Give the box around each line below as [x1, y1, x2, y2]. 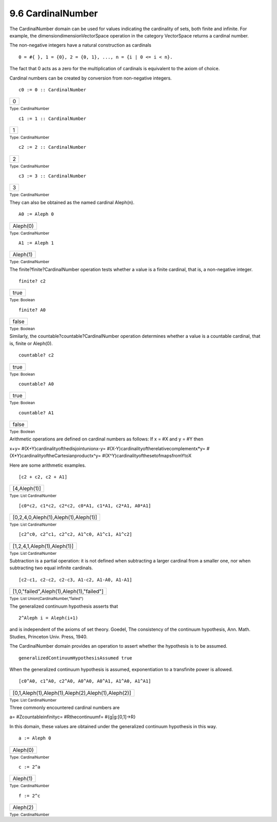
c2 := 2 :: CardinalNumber [18, 144, 87, 150]
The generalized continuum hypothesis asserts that [9, 603, 118, 609]
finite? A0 [18, 307, 46, 313]
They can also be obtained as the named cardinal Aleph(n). [9, 199, 134, 205]
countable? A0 [18, 381, 54, 387]
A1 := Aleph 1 [18, 240, 54, 246]
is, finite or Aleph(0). [9, 340, 53, 346]
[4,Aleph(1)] [12, 485, 41, 492]
